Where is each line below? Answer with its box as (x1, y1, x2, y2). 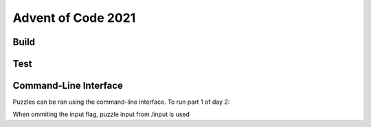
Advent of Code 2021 (12, 10, 136, 25)
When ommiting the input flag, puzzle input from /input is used (12, 110, 190, 119)
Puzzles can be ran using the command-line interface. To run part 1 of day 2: (12, 98, 230, 106)
